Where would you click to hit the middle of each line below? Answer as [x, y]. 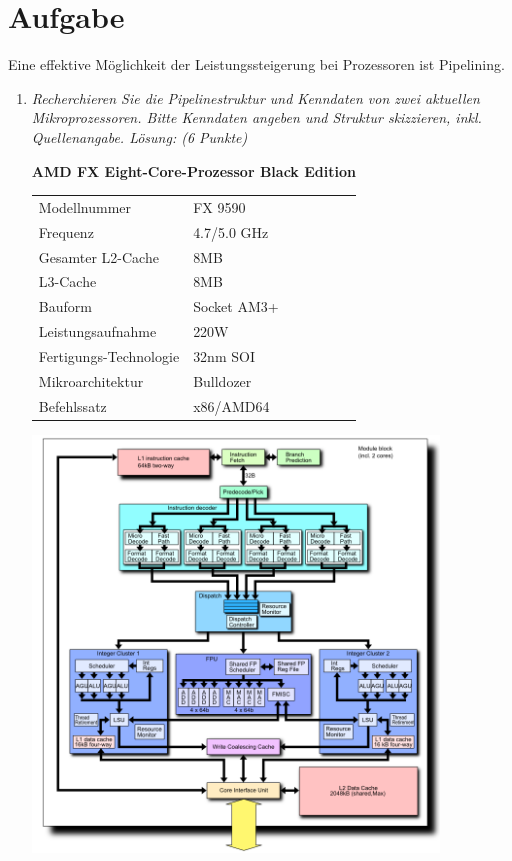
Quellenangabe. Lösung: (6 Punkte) [139, 136]
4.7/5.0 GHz [231, 231]
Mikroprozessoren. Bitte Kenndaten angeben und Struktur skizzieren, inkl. [256, 117]
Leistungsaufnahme [97, 331]
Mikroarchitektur [91, 380]
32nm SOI [224, 355]
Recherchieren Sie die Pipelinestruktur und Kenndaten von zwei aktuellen [255, 97]
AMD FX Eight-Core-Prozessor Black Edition [193, 170]
